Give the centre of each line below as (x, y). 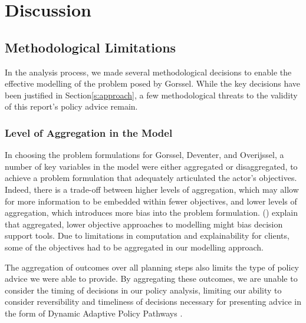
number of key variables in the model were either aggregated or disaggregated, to (151, 166)
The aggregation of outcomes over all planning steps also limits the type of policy (152, 267)
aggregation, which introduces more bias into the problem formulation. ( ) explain (152, 212)
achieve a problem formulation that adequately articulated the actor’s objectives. (151, 178)
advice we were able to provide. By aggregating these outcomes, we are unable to (151, 278)
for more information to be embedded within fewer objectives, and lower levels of (151, 201)
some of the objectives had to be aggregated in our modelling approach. (134, 247)
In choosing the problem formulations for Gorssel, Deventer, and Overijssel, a (144, 155)
